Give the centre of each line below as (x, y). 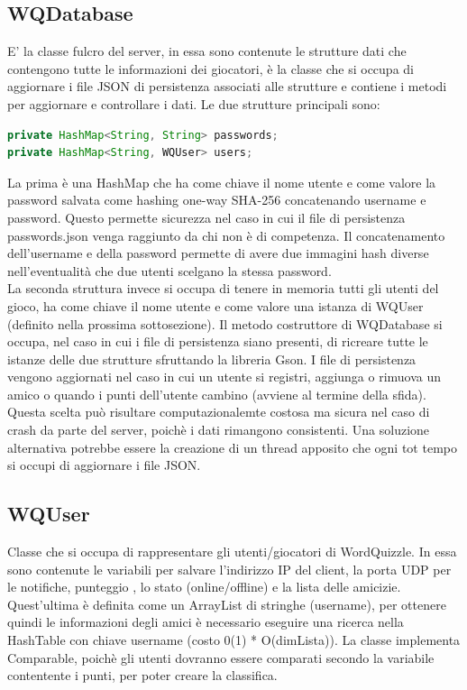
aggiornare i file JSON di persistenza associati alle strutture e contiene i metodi (227, 86)
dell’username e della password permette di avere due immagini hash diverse (218, 253)
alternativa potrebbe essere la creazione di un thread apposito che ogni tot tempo (232, 447)
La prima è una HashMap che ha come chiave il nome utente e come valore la (222, 182)
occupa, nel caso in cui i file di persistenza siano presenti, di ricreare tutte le (218, 341)
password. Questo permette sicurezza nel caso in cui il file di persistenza (206, 217)
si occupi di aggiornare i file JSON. (104, 465)
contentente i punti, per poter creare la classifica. (142, 675)
